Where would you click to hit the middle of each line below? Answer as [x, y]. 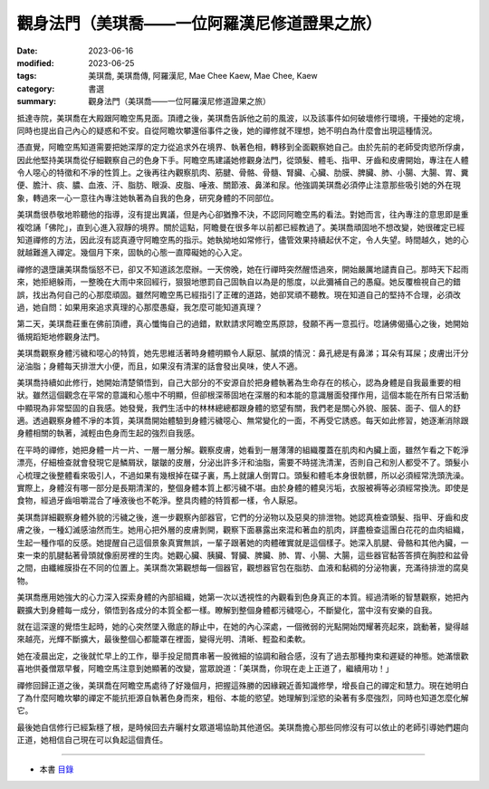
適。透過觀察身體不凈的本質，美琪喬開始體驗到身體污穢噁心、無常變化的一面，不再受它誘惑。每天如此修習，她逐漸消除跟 [243, 420]
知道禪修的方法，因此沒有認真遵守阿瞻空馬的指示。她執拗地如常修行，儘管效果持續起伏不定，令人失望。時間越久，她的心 [243, 240]
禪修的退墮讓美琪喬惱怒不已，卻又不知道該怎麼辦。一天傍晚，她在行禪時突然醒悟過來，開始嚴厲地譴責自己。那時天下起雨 [243, 269]
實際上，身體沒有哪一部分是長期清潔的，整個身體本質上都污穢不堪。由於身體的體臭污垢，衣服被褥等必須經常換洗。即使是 [243, 488]
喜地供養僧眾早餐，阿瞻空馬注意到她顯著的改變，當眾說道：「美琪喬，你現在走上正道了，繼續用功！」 [205, 669]
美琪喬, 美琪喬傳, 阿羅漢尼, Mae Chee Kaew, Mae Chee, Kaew [203, 76]
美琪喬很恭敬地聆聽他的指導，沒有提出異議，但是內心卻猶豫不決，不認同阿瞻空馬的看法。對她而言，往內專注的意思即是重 [243, 215]
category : [36, 88]
